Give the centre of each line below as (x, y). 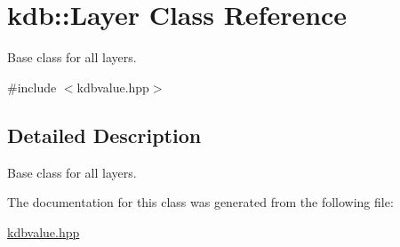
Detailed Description (104, 135)
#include (32, 87)
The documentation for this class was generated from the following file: (200, 202)
